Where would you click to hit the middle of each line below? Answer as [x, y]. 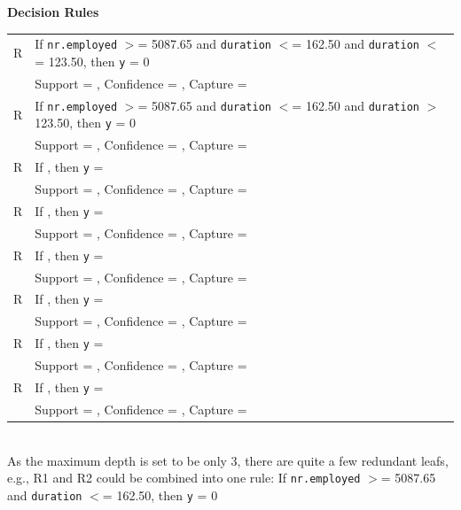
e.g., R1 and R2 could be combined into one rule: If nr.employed [184, 478]
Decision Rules [53, 12]
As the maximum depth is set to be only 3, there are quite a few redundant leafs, [228, 460]
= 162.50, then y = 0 [160, 495]
